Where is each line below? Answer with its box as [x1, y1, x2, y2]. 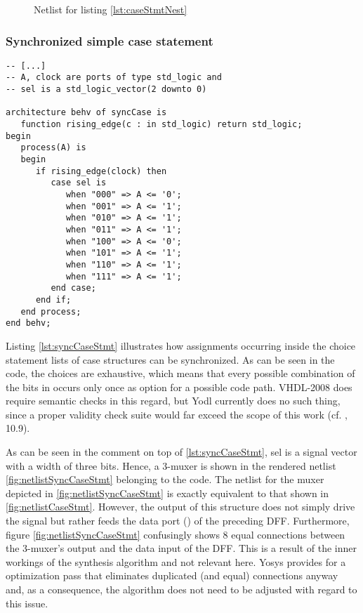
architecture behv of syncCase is [6, 107, 167, 118]
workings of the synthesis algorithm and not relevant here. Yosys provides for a [6, 554, 346, 569]
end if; [35, 294, 72, 305]
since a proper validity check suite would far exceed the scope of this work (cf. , [6, 407, 348, 421]
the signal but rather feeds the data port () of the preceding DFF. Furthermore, [6, 513, 350, 528]
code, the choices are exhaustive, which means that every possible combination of [6, 366, 355, 381]
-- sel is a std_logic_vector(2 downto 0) [6, 84, 207, 95]
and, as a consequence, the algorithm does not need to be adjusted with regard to [6, 582, 357, 596]
